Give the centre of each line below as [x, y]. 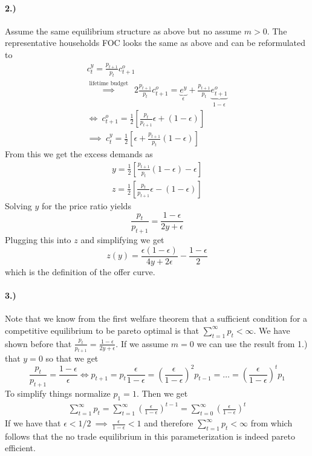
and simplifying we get [122, 240]
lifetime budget [109, 83]
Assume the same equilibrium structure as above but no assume [123, 31]
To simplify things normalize [58, 393]
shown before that [38, 343]
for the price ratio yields [86, 205]
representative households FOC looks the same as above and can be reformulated [155, 43]
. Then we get [162, 393]
